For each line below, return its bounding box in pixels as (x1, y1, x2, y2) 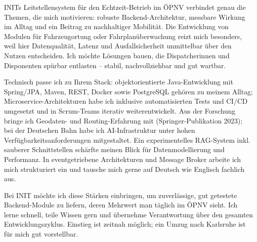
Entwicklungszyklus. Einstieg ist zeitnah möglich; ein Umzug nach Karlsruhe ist (4, 219, 246, 229)
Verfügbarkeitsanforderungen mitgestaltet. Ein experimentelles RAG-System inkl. (4, 134, 251, 145)
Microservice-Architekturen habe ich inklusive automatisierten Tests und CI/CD (4, 96, 248, 106)
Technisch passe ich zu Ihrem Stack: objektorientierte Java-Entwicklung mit (4, 77, 233, 87)
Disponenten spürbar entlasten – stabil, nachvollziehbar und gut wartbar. (4, 60, 226, 70)
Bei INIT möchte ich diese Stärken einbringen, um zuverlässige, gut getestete (4, 190, 237, 200)
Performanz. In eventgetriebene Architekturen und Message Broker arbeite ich (4, 154, 241, 164)
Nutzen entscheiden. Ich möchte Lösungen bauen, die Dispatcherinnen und (4, 50, 230, 60)
